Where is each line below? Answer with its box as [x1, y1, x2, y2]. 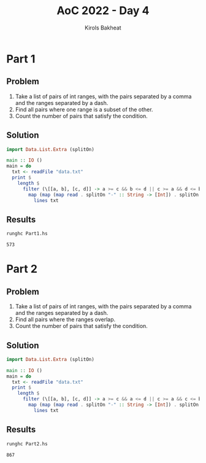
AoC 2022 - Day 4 [56, 4, 150, 18]
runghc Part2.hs [6, 440, 48, 447]
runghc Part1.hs [6, 231, 48, 237]
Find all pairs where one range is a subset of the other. [15, 106, 153, 113]
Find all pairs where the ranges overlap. [15, 316, 116, 323]
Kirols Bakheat [85, 24, 121, 31]
